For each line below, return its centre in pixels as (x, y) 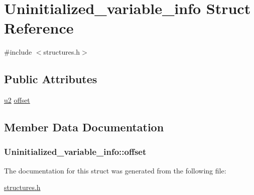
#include (18, 52)
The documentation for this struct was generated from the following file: (115, 170)
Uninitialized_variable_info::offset (75, 152)
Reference (39, 28)
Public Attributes (51, 79)
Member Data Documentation (84, 127)
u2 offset (17, 100)
